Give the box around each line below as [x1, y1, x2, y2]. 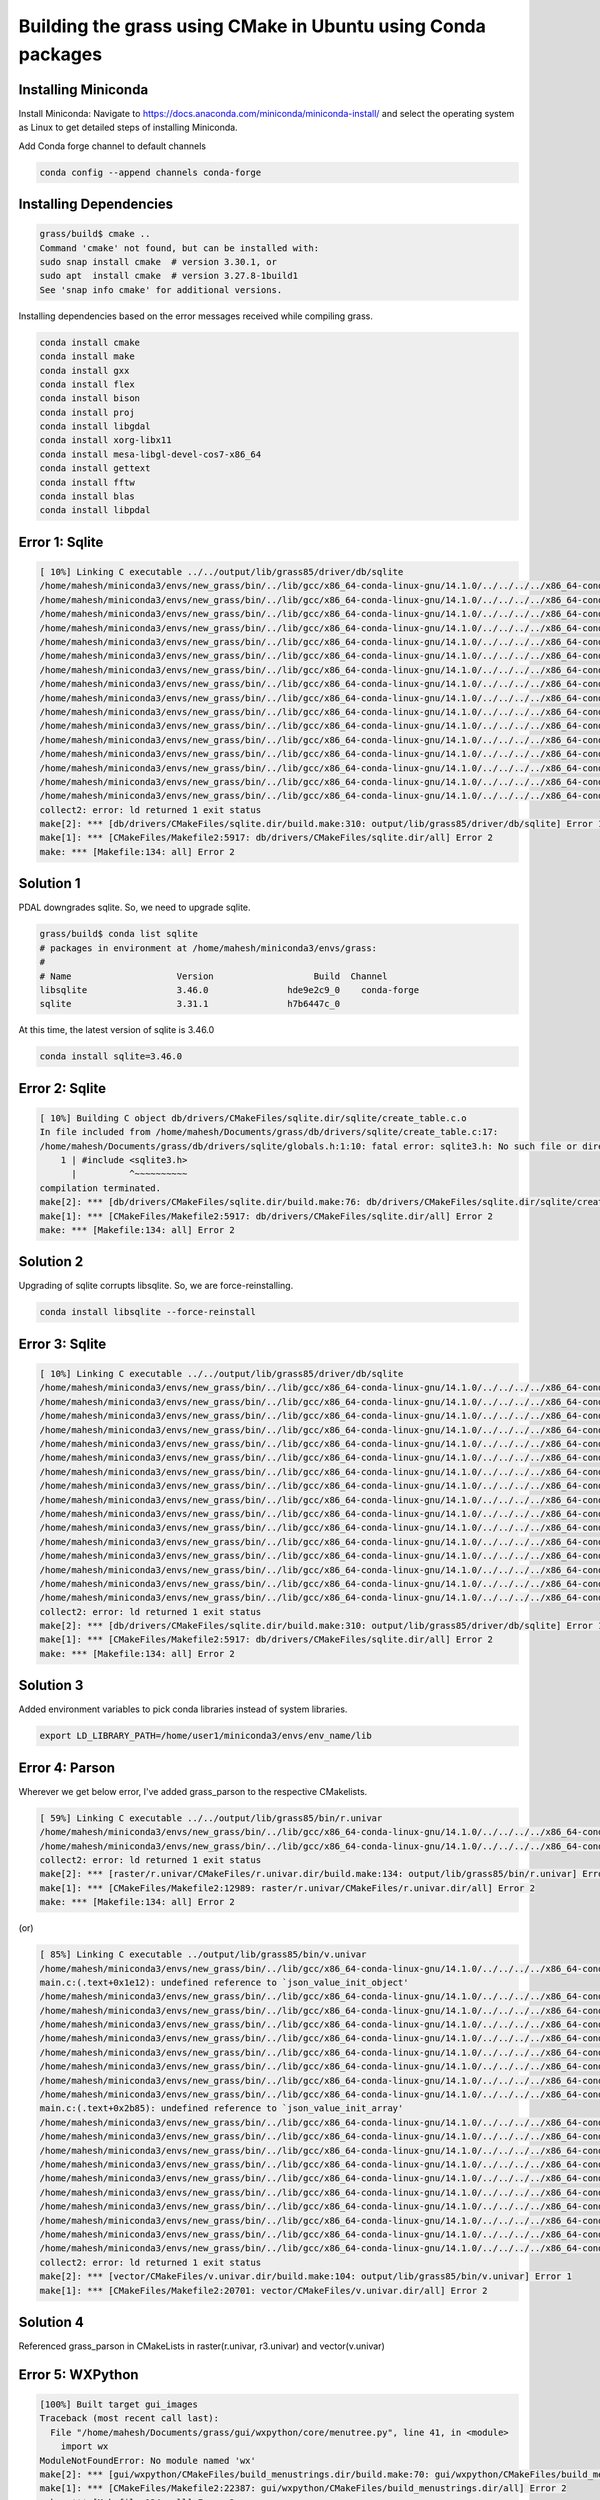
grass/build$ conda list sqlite [39, 928, 199, 940]
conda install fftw [39, 476, 135, 488]
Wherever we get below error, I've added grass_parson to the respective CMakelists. [18, 1785, 368, 1797]
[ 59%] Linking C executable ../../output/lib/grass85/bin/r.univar [39, 1812, 383, 1824]
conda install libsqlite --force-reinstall [39, 1306, 257, 1318]
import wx [60, 2441, 109, 2452]
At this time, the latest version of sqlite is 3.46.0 [18, 1024, 215, 1036]
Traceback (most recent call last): [39, 2413, 220, 2424]
